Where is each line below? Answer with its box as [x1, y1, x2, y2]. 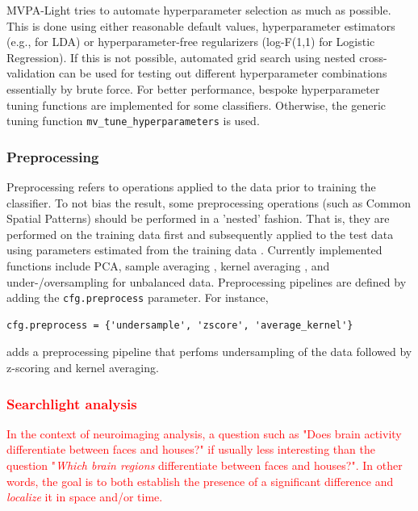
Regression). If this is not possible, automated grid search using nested [6, 48, 356, 65]
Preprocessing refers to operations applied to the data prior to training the [6, 178, 376, 195]
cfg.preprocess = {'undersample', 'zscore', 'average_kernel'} [6, 319, 353, 331]
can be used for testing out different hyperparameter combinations [58, 65, 387, 82]
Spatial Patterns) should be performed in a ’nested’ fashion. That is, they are [6, 210, 390, 227]
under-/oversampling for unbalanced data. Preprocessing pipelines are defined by [6, 273, 407, 290]
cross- [359, 48, 387, 65]
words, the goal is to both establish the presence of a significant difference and [6, 472, 394, 489]
